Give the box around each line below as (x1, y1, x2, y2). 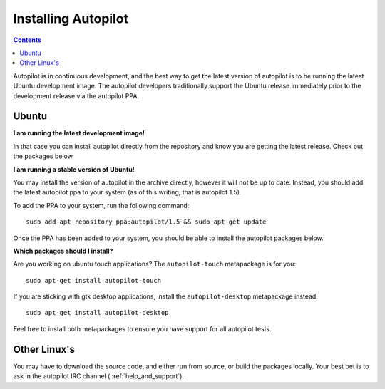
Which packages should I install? (13, 247, 113, 255)
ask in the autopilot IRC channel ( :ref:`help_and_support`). (13, 372, 185, 380)
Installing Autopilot (13, 11, 128, 26)
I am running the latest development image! (13, 129, 145, 138)
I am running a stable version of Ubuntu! (13, 165, 135, 174)
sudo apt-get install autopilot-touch (26, 276, 162, 284)
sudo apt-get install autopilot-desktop (26, 308, 169, 317)
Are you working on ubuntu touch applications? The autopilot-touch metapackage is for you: (13, 260, 296, 269)
